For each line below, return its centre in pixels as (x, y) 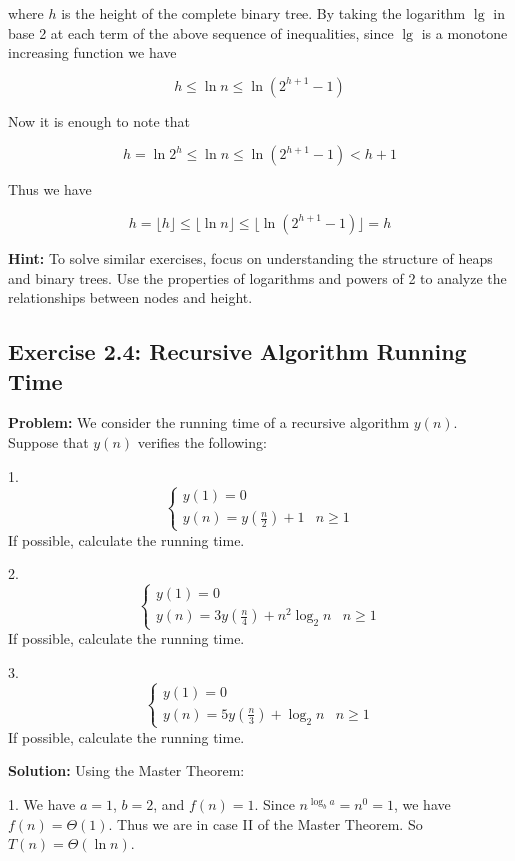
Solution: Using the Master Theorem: (126, 770)
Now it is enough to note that (99, 120)
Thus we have (50, 189)
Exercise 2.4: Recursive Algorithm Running (237, 351)
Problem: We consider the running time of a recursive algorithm (209, 422)
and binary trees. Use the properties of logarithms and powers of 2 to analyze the (257, 277)
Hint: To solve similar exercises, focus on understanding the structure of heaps (250, 257)
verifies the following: (202, 441)
